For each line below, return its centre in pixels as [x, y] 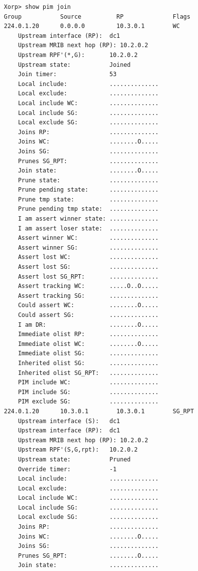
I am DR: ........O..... [88, 325]
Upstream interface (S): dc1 [69, 421]
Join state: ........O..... [88, 171]
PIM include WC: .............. [88, 383]
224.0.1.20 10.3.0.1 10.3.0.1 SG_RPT [99, 411]
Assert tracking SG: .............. [88, 296]
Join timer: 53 [67, 74]
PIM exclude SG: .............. [88, 402]
